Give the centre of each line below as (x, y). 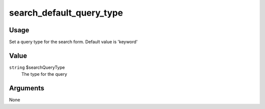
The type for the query (44, 74)
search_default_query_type (66, 13)
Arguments (27, 88)
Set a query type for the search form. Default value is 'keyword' (73, 42)
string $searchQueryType (37, 67)
